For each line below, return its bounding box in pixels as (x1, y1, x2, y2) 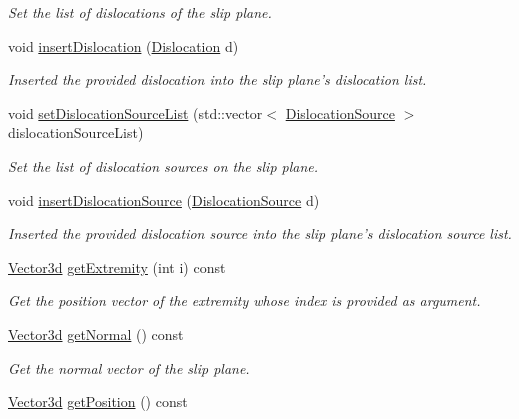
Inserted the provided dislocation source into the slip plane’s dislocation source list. (8, 223, 512, 244)
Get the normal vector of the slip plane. (8, 357, 250, 378)
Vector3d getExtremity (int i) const (8, 256, 226, 277)
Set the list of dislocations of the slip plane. (8, 2, 272, 22)
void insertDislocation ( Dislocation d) (8, 35, 239, 56)
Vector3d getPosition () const (8, 391, 188, 412)
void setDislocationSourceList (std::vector (8, 102, 263, 123)
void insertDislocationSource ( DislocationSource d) (8, 189, 320, 210)
